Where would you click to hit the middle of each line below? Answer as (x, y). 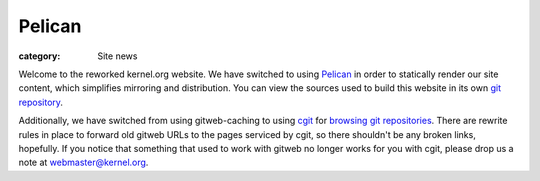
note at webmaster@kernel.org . (83, 162)
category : (39, 56)
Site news (117, 56)
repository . (41, 102)
